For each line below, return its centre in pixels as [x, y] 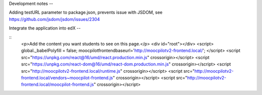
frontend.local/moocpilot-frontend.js [57, 84]
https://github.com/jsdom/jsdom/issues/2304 [55, 19]
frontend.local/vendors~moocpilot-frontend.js [67, 78]
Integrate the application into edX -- [45, 28]
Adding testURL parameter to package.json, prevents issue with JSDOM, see [86, 13]
